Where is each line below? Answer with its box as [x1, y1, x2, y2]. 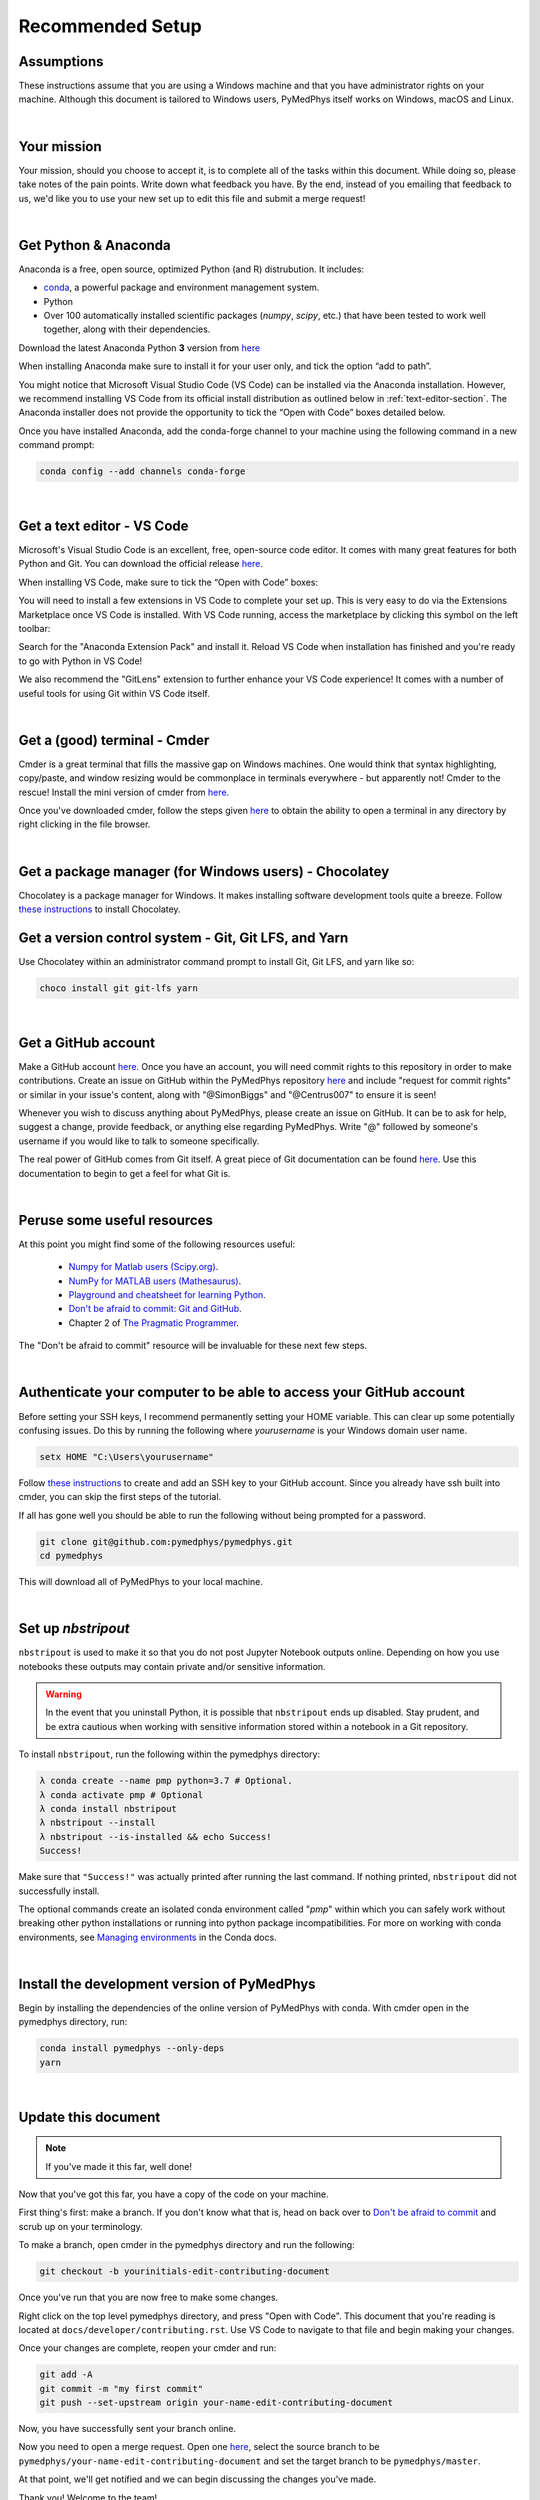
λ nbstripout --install [39, 1817, 157, 1829]
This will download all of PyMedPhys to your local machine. [18, 1576, 264, 1588]
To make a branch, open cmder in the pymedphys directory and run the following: [18, 2239, 355, 2251]
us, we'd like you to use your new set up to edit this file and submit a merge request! [18, 192, 366, 204]
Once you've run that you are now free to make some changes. [18, 2291, 279, 2304]
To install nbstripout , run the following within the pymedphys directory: [18, 1748, 320, 1760]
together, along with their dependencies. [43, 323, 211, 335]
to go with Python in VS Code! [18, 655, 143, 667]
